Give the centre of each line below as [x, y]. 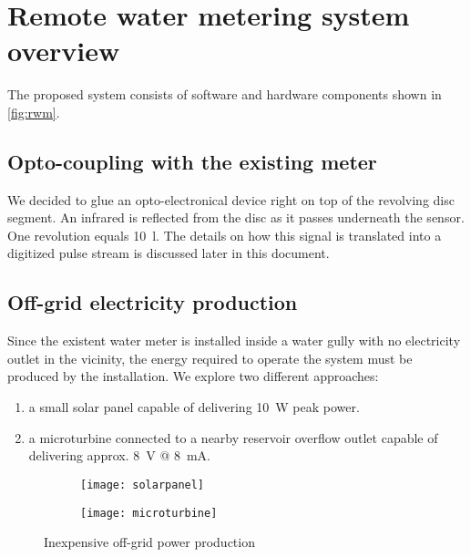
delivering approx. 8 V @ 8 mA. [120, 455]
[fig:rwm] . [34, 112]
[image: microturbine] [149, 513]
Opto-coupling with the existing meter [192, 161]
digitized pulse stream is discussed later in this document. [169, 253]
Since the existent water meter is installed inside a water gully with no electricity [234, 340]
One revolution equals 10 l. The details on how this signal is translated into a [225, 235]
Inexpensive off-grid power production [149, 542]
